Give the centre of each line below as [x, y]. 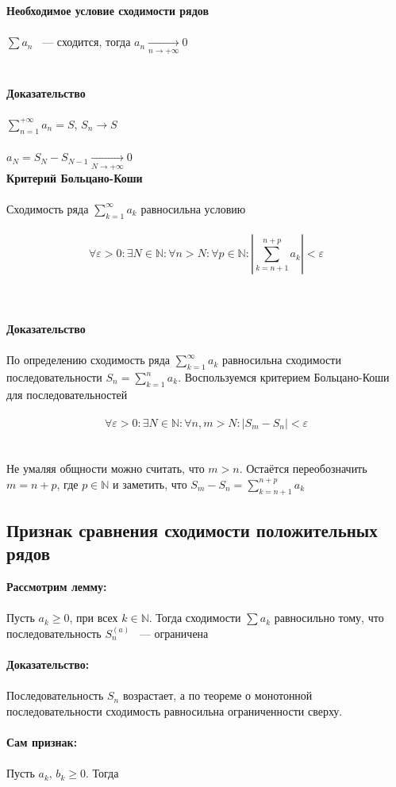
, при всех [94, 618]
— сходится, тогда [87, 42]
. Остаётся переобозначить [303, 468]
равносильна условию [193, 208]
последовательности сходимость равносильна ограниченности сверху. [175, 710]
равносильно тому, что [329, 618]
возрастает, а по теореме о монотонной [217, 695]
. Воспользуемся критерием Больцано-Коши [284, 377]
